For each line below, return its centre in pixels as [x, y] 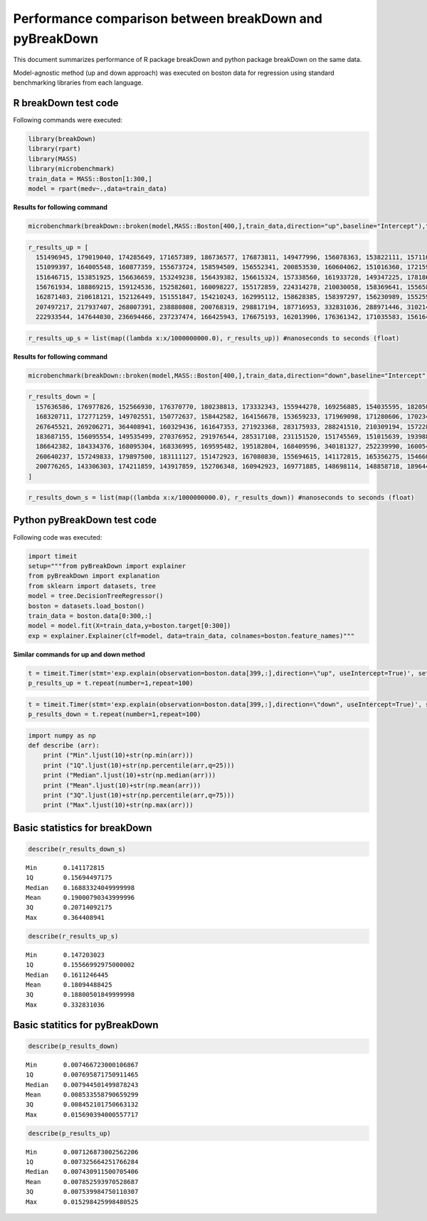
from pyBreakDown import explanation [94, 576]
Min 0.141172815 [65, 868]
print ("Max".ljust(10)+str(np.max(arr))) [118, 805]
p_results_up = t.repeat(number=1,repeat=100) [111, 683]
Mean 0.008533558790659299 [82, 1094]
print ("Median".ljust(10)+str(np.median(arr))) [130, 775]
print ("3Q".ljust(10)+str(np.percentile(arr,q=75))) [139, 795]
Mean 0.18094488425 [69, 985]
